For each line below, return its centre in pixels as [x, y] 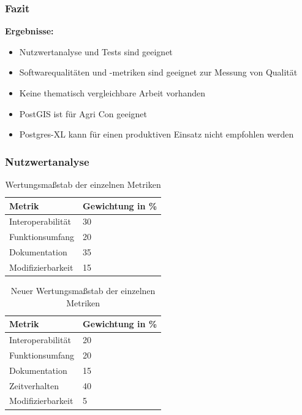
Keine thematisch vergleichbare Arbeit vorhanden [112, 93]
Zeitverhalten [34, 385]
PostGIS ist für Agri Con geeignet [83, 113]
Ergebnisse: [29, 31]
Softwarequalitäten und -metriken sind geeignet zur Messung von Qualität [158, 72]
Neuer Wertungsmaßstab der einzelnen [83, 291]
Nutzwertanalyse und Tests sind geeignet [96, 51]
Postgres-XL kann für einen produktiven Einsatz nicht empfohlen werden [157, 134]
